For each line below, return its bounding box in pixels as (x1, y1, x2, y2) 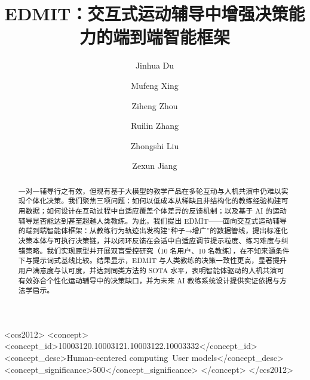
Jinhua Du (135, 59, 174, 72)
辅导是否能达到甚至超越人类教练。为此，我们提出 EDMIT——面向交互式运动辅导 (18, 215, 287, 225)
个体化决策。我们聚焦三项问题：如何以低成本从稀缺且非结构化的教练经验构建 (25, 196, 281, 206)
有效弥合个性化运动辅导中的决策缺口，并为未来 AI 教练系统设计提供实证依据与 (18, 275, 280, 285)
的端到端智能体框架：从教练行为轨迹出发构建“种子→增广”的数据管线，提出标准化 (18, 225, 288, 236)
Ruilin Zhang (131, 119, 179, 132)
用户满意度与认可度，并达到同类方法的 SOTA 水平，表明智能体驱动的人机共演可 (18, 265, 284, 275)
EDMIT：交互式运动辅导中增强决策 (4, 1, 288, 26)
